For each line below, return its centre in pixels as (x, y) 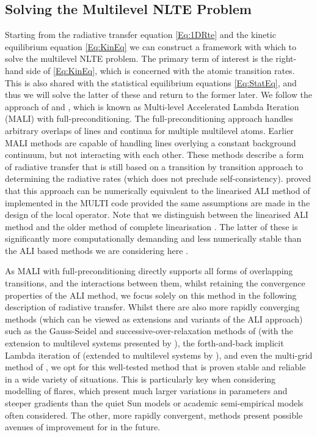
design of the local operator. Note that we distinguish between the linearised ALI (157, 215)
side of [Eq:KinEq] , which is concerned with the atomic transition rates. (161, 70)
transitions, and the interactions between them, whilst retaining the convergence (155, 283)
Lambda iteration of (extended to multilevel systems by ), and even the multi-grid (159, 355)
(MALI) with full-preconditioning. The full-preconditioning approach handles (149, 118)
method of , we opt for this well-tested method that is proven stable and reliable (155, 367)
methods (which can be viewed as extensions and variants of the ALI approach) (154, 319)
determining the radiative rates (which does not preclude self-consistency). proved (158, 178)
